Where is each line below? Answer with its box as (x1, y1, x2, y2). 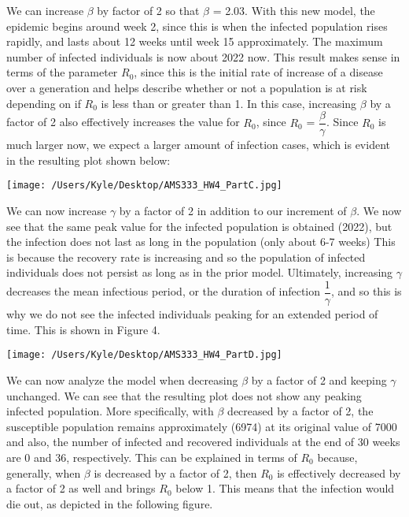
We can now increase (6, 203, 107, 219)
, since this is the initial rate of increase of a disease (134, 64, 383, 80)
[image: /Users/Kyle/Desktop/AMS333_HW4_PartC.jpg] (6, 180, 282, 192)
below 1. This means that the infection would (175, 480, 395, 497)
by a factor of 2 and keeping (251, 371, 387, 388)
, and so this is (330, 283, 402, 299)
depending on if (6, 95, 81, 111)
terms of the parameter (6, 64, 118, 80)
